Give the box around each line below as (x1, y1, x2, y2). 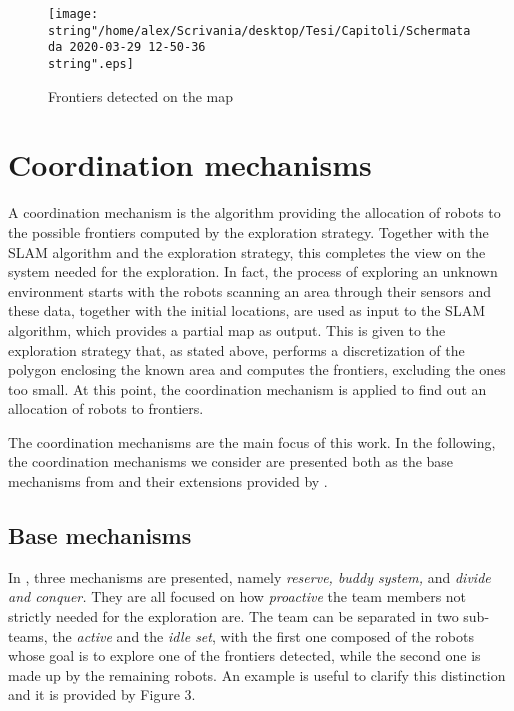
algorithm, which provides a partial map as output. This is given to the (8, 319, 446, 340)
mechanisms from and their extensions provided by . (8, 471, 328, 492)
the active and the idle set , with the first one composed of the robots (52, 625, 475, 646)
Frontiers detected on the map (48, 85, 234, 106)
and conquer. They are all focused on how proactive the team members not (8, 586, 467, 607)
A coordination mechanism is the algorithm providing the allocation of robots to (8, 202, 501, 223)
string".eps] (48, 56, 134, 71)
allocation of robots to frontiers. (8, 398, 204, 419)
